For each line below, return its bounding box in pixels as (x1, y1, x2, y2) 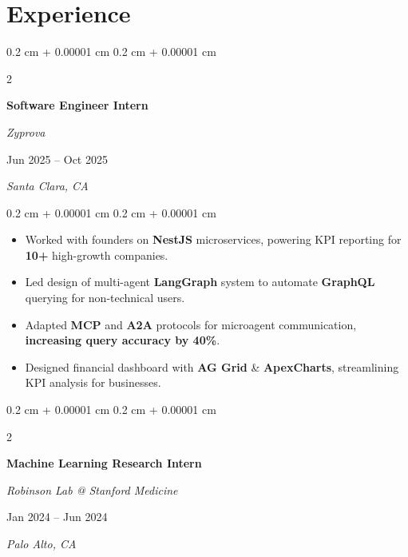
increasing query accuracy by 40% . (25, 332, 220, 348)
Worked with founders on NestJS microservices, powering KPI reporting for (25, 231, 402, 248)
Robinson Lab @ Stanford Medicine (6, 481, 178, 498)
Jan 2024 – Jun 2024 (6, 508, 108, 525)
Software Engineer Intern (6, 97, 149, 113)
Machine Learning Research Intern (6, 455, 202, 471)
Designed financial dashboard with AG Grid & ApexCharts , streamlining (25, 358, 399, 375)
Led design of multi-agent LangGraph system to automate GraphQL (25, 273, 375, 290)
